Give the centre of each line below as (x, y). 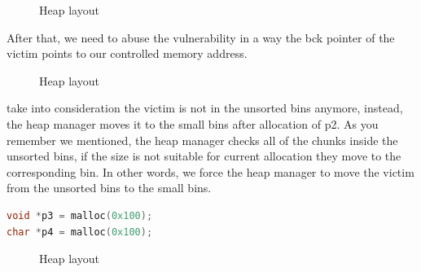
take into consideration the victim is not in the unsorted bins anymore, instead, (205, 108)
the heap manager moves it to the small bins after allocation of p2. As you (193, 123)
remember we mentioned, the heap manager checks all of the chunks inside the (202, 140)
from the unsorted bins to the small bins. (109, 188)
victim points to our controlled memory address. (127, 53)
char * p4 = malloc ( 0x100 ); (80, 232)
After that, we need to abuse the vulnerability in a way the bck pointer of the (201, 37)
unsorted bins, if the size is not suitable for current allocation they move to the (204, 156)
